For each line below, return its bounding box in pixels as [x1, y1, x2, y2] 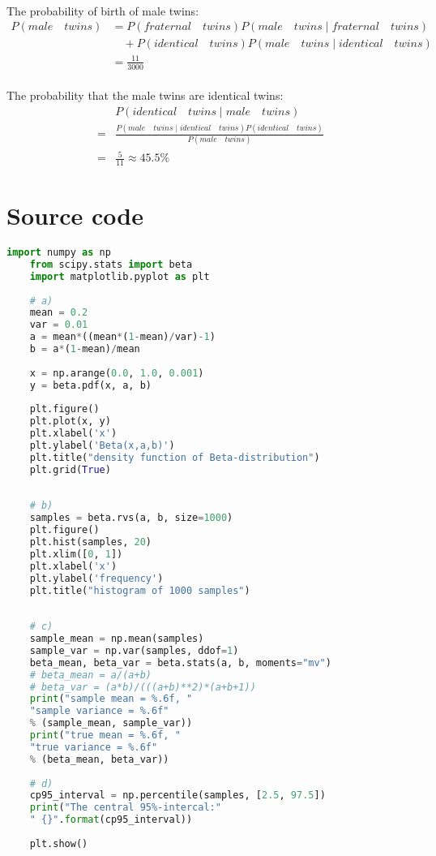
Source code [6, 199, 143, 232]
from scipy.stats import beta [29, 258, 193, 270]
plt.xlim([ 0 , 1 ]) [29, 548, 123, 560]
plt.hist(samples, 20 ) [29, 536, 152, 548]
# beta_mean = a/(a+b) [29, 669, 152, 681]
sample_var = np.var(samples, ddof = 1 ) [29, 644, 239, 656]
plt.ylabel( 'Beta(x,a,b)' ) [29, 440, 175, 451]
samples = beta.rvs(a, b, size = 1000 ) [29, 512, 233, 524]
